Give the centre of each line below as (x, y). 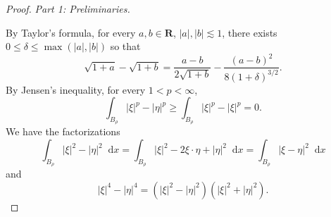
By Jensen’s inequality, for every (76, 89)
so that (125, 46)
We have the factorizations (63, 131)
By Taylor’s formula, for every (71, 32)
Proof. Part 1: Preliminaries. (68, 8)
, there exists (250, 32)
